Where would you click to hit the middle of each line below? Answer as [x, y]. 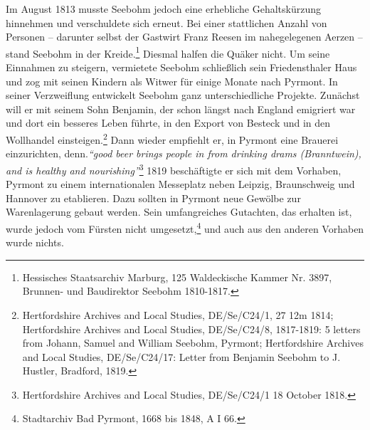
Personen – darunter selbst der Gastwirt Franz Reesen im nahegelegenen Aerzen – [184, 37]
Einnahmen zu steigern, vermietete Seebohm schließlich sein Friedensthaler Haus [181, 67]
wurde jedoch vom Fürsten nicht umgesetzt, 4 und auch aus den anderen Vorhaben [185, 227]
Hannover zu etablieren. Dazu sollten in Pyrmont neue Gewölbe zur [153, 198]
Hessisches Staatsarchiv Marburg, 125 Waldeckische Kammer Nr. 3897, [177, 277]
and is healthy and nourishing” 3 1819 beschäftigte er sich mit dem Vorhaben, [174, 169]
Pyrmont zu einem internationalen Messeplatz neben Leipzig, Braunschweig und [180, 184]
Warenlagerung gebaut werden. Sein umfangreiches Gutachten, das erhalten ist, [179, 212]
